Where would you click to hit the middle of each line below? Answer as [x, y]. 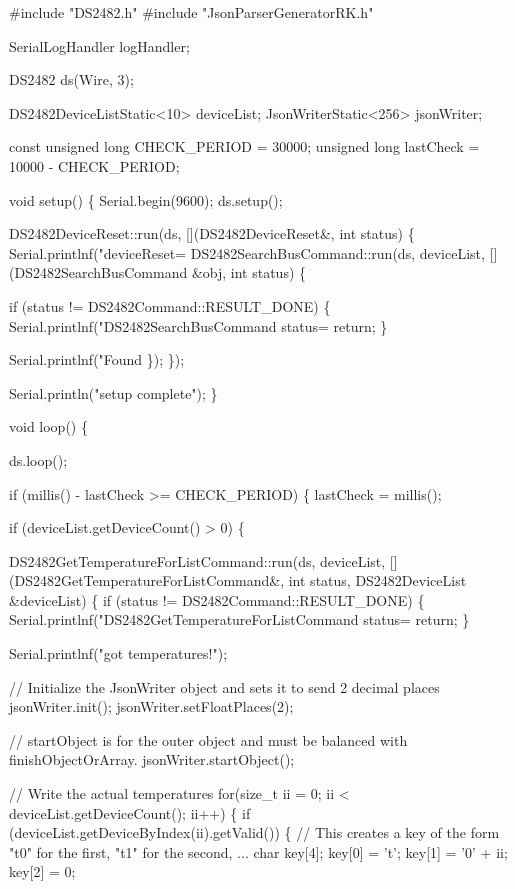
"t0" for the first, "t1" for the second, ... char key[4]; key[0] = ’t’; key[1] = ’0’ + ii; [258, 851]
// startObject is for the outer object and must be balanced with [208, 739]
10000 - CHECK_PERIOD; [94, 165]
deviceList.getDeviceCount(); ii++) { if [130, 812]
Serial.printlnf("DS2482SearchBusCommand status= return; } [198, 325]
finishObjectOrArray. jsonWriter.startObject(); [152, 759]
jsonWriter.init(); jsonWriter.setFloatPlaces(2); [151, 706]
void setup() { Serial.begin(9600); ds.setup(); [146, 199]
